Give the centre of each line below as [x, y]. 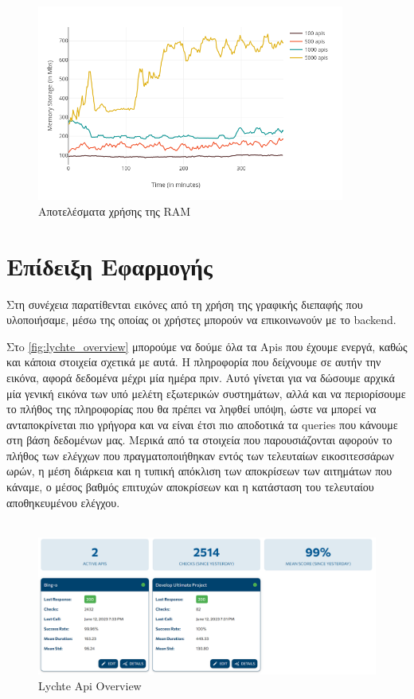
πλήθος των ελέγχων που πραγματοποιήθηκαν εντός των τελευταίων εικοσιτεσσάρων [200, 455]
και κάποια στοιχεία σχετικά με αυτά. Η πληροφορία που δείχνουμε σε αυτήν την [194, 362]
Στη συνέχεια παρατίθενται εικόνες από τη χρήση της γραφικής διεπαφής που [185, 304]
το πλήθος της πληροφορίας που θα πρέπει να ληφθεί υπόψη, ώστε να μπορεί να [191, 409]
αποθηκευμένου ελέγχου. [63, 502]
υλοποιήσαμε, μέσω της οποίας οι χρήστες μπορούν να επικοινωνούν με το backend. [201, 320]
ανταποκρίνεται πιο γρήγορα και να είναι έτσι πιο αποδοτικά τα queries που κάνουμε [202, 424]
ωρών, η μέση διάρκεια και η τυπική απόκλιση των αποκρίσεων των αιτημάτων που [199, 471]
